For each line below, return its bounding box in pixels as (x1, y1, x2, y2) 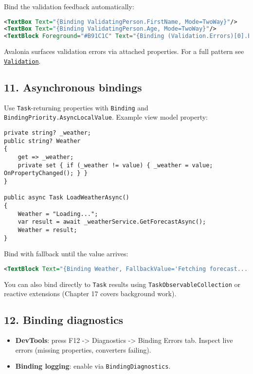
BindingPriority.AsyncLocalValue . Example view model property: (4, 112, 208, 122)
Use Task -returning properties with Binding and (4, 102, 148, 112)
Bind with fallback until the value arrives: (4, 249, 128, 259)
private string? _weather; (4, 129, 91, 136)
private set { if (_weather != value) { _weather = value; (18, 161, 213, 169)
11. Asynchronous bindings (4, 79, 142, 94)
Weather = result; (18, 226, 77, 233)
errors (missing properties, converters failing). (15, 344, 151, 355)
